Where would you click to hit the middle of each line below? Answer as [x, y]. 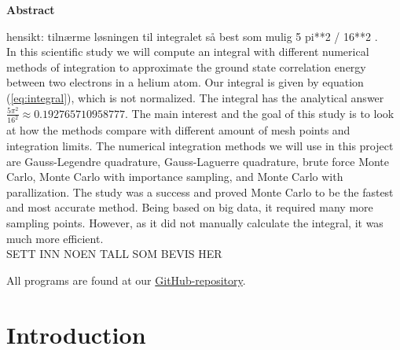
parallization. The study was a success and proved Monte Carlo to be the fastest [200, 192]
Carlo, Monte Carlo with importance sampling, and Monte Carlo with [175, 177]
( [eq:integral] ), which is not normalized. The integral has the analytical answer [195, 97]
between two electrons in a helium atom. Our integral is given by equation [185, 82]
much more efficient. [55, 238]
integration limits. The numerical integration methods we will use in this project [200, 146]
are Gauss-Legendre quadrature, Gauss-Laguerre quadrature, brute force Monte [198, 161]
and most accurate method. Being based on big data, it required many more [190, 207]
